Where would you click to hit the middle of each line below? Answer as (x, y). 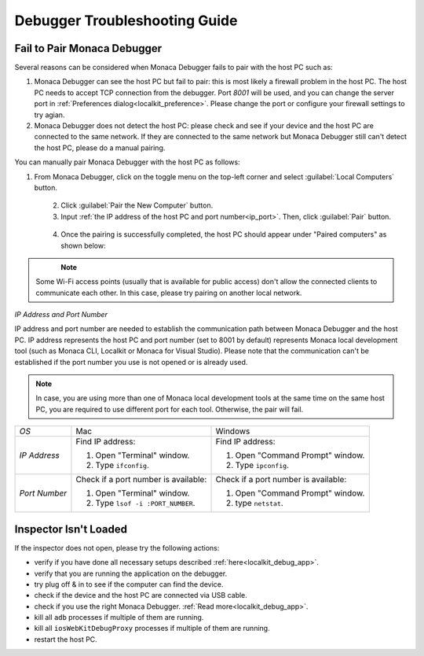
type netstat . (260, 503)
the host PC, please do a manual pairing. (100, 147)
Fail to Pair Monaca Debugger (88, 48)
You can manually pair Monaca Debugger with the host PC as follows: (127, 162)
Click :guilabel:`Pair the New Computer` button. (137, 205)
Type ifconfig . (122, 466)
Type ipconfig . (262, 466)
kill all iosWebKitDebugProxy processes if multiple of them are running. (152, 628)
